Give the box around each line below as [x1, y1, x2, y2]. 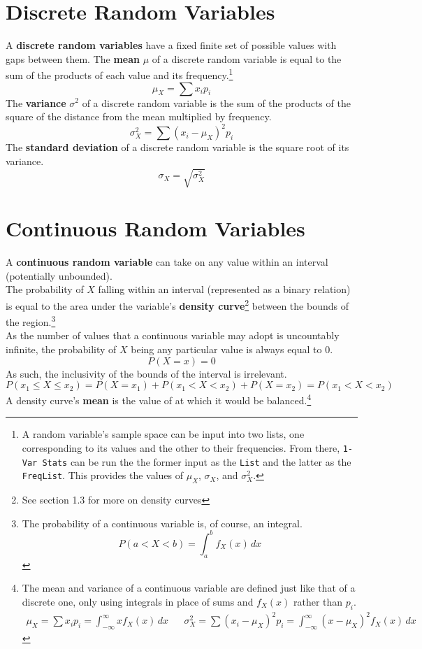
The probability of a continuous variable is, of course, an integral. [22, 515, 303, 530]
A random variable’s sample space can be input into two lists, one [22, 427, 305, 441]
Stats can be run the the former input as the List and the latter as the [42, 454, 351, 469]
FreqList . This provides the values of [22, 468, 184, 483]
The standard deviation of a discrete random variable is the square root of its [6, 140, 349, 155]
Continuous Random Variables [6, 214, 305, 243]
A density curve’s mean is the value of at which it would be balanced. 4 [6, 391, 312, 407]
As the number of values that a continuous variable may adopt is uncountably [6, 328, 340, 343]
